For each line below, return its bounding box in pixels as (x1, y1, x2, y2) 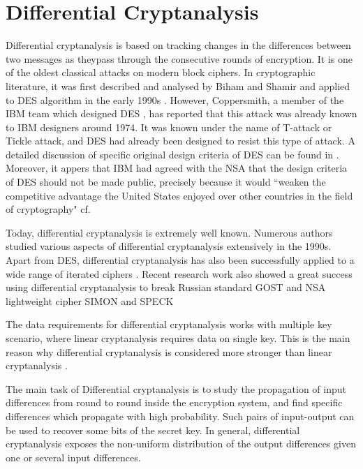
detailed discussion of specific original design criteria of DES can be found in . (6, 147, 339, 161)
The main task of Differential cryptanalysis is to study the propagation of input (6, 381, 347, 396)
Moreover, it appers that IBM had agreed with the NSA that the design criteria (6, 161, 348, 175)
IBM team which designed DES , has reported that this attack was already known (6, 106, 357, 121)
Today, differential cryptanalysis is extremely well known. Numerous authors (6, 225, 333, 239)
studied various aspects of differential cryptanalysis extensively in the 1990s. (6, 239, 332, 253)
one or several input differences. (6, 449, 141, 464)
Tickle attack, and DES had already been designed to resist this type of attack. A (6, 133, 355, 148)
